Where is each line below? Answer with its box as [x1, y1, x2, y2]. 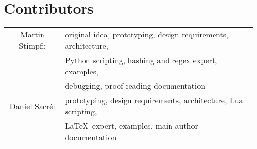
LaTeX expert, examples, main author [65, 120, 198, 132]
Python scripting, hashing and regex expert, [65, 54, 217, 66]
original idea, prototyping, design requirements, [65, 29, 229, 40]
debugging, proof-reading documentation [65, 80, 206, 92]
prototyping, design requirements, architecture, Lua [65, 94, 243, 106]
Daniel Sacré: [9, 100, 55, 112]
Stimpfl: [19, 40, 46, 52]
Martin [20, 29, 44, 40]
